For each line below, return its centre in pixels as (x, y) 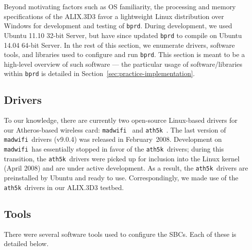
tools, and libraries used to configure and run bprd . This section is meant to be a (125, 54)
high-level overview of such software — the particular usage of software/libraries (123, 64)
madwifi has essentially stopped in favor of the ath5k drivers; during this (114, 149)
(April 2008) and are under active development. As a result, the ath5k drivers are (126, 168)
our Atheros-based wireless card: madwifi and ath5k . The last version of (115, 129)
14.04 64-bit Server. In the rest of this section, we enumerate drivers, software (119, 45)
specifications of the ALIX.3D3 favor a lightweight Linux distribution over (114, 16)
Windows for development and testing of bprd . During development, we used (118, 26)
